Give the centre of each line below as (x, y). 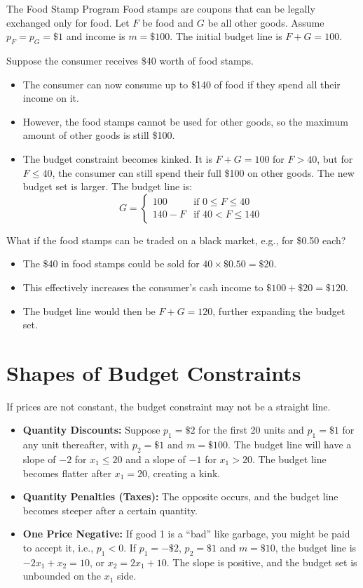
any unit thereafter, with (76, 445)
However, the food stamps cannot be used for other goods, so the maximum (185, 121)
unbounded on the (62, 576)
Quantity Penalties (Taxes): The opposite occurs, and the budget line (180, 496)
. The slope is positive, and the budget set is (262, 562)
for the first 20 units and (251, 430)
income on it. (51, 98)
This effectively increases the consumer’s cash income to (143, 287)
